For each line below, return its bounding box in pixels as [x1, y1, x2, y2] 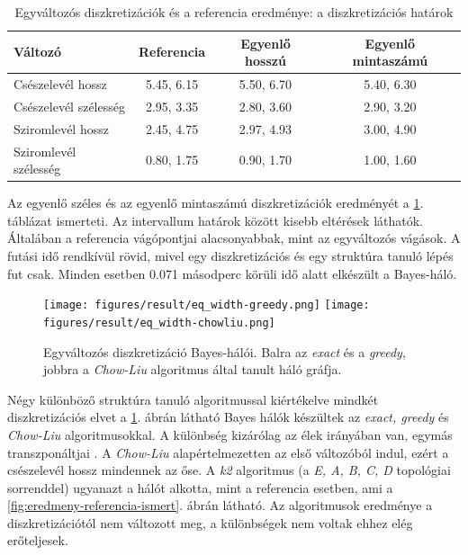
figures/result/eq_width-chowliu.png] [43, 316, 275, 329]
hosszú [245, 51, 286, 70]
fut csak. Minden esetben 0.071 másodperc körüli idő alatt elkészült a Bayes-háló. [7, 264, 457, 282]
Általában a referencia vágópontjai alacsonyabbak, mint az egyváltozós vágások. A [7, 228, 461, 247]
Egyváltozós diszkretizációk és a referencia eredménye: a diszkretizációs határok [14, 3, 454, 21]
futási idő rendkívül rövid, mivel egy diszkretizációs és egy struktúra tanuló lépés [7, 246, 454, 265]
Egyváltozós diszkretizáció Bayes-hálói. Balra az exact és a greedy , [43, 342, 406, 361]
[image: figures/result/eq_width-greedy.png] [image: [43, 299, 370, 312]
